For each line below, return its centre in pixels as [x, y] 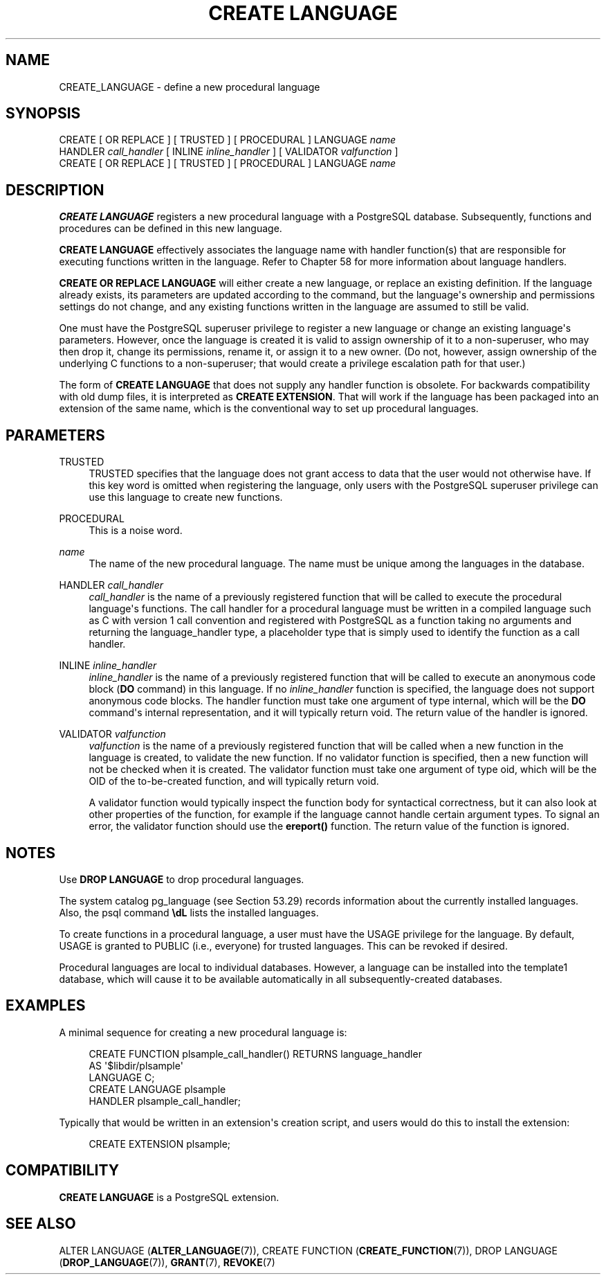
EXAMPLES [46, 1006]
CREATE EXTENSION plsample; [160, 1144]
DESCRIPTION [55, 190]
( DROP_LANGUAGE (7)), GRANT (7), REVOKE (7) [167, 1262]
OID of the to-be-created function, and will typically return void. [234, 781]
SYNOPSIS [43, 114]
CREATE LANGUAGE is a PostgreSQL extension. [169, 1197]
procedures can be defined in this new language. [171, 229]
